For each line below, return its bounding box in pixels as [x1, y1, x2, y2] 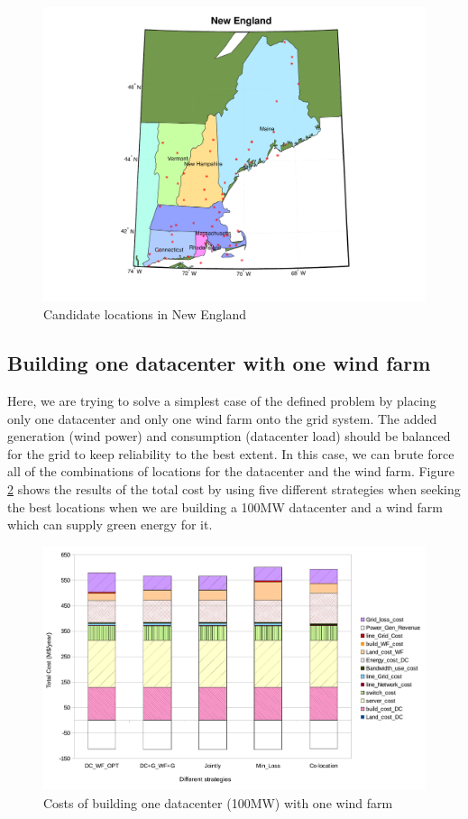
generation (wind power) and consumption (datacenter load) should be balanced [7, 427, 451, 446]
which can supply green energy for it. [7, 515, 213, 534]
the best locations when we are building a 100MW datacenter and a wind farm [7, 497, 443, 516]
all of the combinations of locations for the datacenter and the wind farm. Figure [7, 462, 454, 481]
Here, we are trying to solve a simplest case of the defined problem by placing [7, 391, 436, 410]
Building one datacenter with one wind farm [7, 349, 431, 377]
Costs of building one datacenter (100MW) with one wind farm [43, 793, 393, 812]
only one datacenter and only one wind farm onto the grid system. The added [7, 409, 437, 428]
